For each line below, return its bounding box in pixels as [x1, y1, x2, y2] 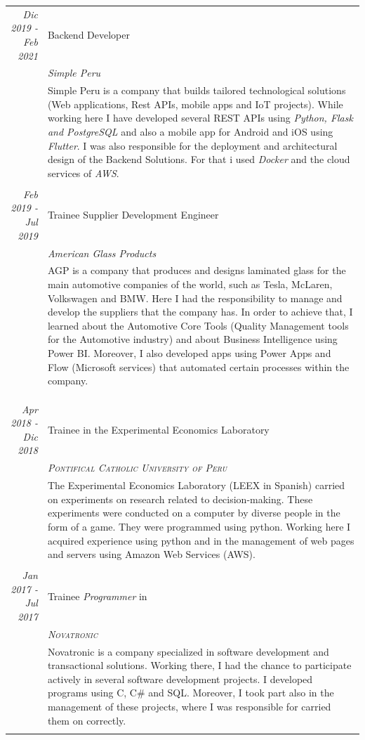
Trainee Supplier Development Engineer [47, 207, 219, 222]
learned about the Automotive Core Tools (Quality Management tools [47, 318, 349, 332]
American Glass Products [47, 245, 157, 260]
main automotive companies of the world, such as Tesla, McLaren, [47, 276, 333, 291]
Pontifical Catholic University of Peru [47, 460, 227, 475]
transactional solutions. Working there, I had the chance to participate [47, 658, 352, 673]
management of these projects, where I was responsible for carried [47, 699, 331, 714]
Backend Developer [47, 27, 131, 42]
